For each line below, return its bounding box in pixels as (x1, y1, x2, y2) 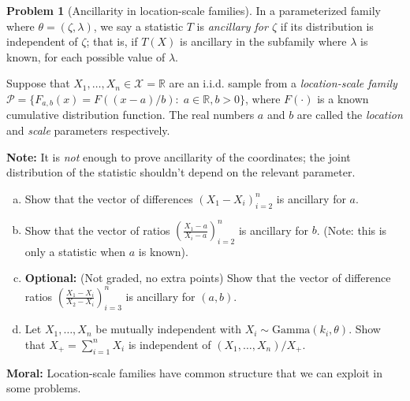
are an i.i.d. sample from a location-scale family (169, 75, 397, 91)
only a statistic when (24, 243, 126, 259)
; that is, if (86, 33, 138, 50)
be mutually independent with (95, 321, 242, 337)
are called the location (296, 106, 403, 123)
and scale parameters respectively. (6, 122, 170, 139)
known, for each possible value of (6, 48, 166, 65)
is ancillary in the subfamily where (180, 33, 347, 50)
